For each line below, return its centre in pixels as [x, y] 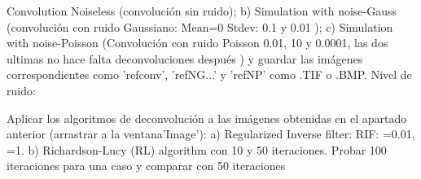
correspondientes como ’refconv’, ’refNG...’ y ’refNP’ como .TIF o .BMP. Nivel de [209, 74]
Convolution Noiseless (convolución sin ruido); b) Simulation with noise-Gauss [202, 11]
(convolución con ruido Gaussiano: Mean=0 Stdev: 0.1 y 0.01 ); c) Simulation [200, 26]
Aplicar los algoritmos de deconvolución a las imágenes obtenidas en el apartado [207, 118]
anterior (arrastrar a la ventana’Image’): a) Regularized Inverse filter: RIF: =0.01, [211, 134]
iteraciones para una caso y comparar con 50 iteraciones [146, 166]
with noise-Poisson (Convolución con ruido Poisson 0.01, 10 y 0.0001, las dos [197, 43]
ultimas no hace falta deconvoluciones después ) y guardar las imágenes [185, 58]
